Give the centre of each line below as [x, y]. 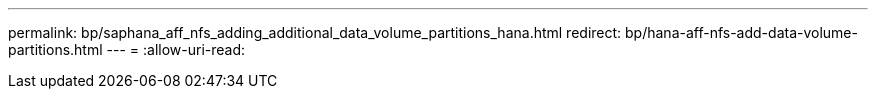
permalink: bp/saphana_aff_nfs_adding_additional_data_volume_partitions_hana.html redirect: [315, 32]
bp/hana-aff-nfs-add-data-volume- [741, 32]
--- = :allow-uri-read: [176, 49]
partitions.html [55, 49]
